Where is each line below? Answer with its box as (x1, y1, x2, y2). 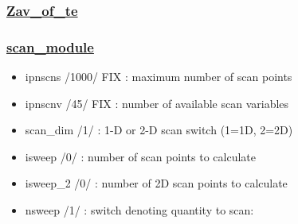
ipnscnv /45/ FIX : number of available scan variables (25, 95, 289, 111)
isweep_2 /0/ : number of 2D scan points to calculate (25, 175, 288, 191)
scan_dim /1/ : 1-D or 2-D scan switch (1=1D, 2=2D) (25, 122, 293, 138)
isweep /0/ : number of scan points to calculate (25, 148, 256, 164)
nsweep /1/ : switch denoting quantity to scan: (25, 202, 254, 218)
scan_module (6, 37, 94, 56)
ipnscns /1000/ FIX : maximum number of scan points (25, 68, 292, 85)
